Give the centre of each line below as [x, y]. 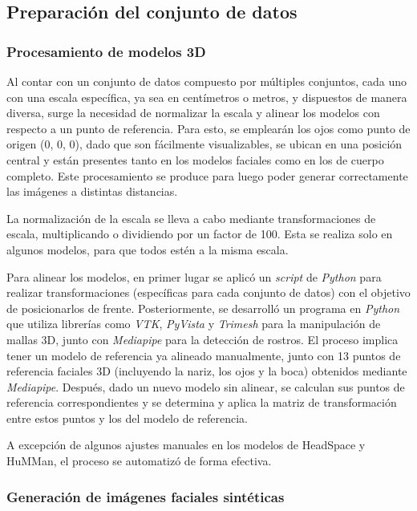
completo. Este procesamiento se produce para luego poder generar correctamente [207, 175]
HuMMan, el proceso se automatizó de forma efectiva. [139, 461]
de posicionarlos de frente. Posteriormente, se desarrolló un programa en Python [203, 308]
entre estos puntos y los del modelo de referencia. [127, 418]
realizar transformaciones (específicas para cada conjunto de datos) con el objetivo [208, 292]
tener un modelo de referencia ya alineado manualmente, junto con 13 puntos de [204, 355]
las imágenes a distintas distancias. [92, 191]
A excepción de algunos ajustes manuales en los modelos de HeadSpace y [186, 445]
